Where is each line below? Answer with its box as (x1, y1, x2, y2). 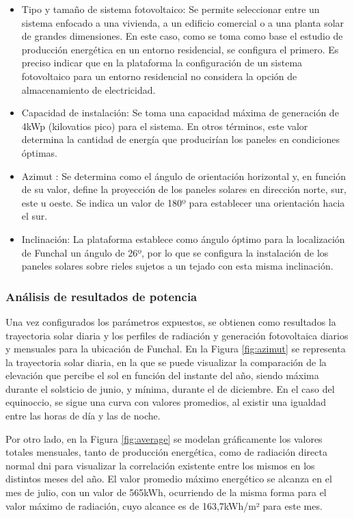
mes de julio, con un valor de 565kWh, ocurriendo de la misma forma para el (5, 485, 327, 500)
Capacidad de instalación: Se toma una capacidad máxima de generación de (21, 105, 339, 120)
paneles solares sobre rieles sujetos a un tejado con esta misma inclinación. (21, 259, 333, 273)
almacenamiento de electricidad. (21, 82, 156, 96)
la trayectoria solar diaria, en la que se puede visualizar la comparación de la (5, 354, 327, 369)
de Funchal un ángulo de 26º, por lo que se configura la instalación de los (21, 245, 329, 259)
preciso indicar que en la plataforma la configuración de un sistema (21, 55, 303, 70)
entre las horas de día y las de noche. (5, 409, 161, 423)
